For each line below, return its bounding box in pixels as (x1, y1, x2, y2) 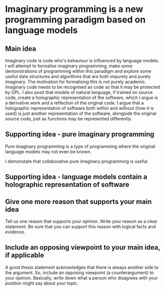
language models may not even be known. (5, 148, 92, 155)
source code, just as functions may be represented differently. (5, 116, 132, 121)
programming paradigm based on (5, 14, 146, 25)
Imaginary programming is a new (5, 3, 144, 15)
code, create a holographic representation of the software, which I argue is (5, 95, 158, 100)
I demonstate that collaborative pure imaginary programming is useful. (5, 158, 149, 164)
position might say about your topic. (5, 280, 79, 286)
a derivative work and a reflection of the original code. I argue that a (5, 100, 144, 105)
